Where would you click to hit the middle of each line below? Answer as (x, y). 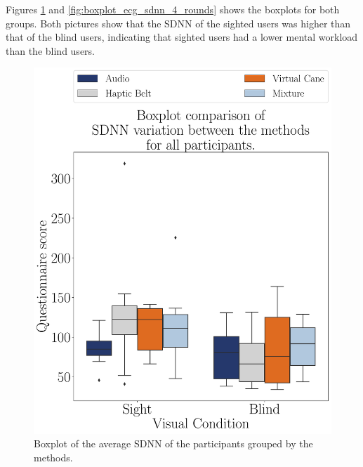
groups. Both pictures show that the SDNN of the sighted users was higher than (178, 23)
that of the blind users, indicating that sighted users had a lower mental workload (182, 37)
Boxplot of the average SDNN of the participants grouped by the (173, 443)
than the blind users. (50, 50)
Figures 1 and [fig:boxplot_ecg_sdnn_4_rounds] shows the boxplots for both (173, 9)
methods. (53, 457)
